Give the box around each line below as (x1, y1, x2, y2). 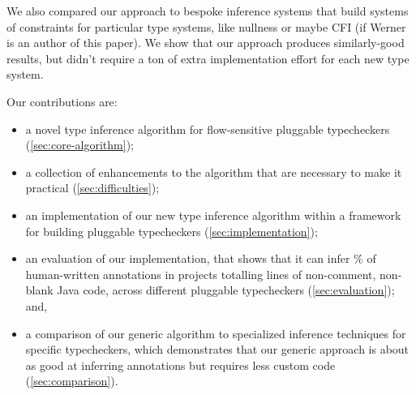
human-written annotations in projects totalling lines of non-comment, (25, 265, 376, 282)
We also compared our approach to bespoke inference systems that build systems (6, 2, 409, 19)
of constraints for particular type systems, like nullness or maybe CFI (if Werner (6, 18, 406, 35)
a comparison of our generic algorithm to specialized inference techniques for (25, 324, 406, 341)
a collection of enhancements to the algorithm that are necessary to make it (25, 163, 402, 180)
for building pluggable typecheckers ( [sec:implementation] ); (25, 222, 318, 239)
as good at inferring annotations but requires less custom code (25, 356, 336, 373)
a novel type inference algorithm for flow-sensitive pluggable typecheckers (25, 120, 390, 137)
